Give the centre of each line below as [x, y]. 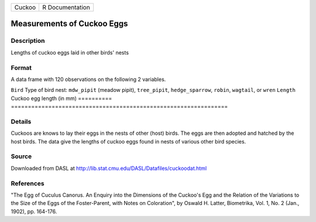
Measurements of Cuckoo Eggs [69, 24]
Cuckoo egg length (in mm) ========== [61, 98]
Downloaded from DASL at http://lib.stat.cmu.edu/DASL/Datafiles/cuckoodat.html [109, 168]
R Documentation [66, 7]
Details [21, 121]
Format [21, 67]
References [28, 183]
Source [21, 156]
